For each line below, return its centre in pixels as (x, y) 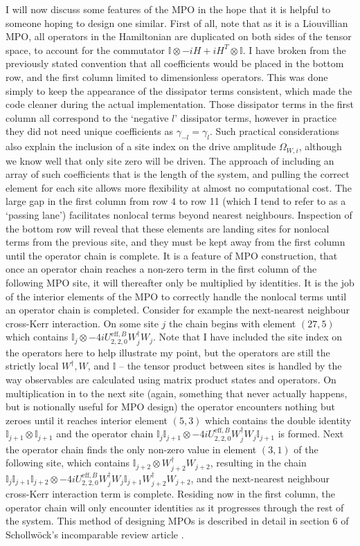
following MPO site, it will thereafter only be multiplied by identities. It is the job (180, 282)
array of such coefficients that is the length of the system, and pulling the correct (178, 174)
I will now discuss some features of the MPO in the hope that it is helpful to (168, 9)
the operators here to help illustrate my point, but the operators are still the (168, 352)
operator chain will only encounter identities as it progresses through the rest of (175, 507)
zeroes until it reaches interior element (87, 420)
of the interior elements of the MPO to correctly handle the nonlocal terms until (176, 296)
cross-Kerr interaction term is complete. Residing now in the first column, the (170, 494)
